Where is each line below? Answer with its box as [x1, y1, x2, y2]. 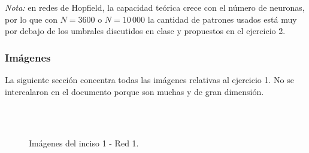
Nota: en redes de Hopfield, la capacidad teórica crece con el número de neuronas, [5, 1, 305, 13]
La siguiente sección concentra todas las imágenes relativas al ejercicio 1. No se [5, 74, 294, 85]
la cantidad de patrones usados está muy [147, 13, 297, 25]
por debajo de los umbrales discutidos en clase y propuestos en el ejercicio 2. [5, 25, 286, 37]
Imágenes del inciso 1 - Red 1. [29, 137, 139, 149]
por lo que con [5, 13, 57, 25]
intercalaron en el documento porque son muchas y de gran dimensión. [5, 85, 264, 97]
